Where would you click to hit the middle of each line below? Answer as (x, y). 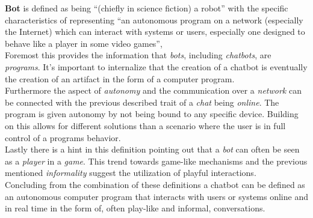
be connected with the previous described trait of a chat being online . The (142, 102)
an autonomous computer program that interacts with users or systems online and (156, 196)
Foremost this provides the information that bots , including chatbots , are (138, 55)
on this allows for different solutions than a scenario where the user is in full (145, 125)
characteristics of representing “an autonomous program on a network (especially (154, 20)
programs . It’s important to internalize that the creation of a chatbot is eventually (156, 66)
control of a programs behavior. (63, 137)
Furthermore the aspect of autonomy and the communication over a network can (153, 90)
